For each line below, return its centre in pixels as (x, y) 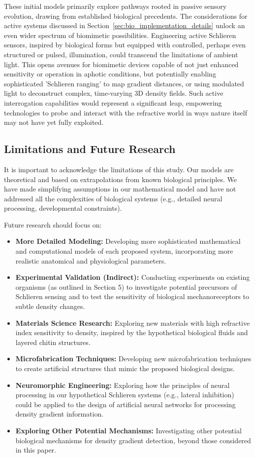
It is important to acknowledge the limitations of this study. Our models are (119, 169)
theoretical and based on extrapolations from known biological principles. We (120, 179)
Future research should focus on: (53, 224)
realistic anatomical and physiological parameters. (91, 260)
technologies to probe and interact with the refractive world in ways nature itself (126, 112)
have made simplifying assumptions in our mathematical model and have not (120, 189)
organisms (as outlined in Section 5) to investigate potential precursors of (126, 286)
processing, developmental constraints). (63, 208)
